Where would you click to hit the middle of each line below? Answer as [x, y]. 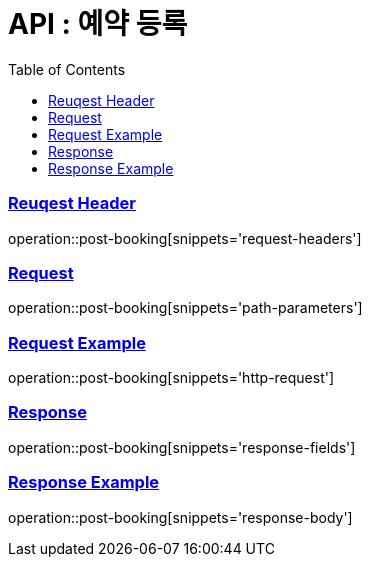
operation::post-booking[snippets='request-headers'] [185, 238]
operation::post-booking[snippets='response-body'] [180, 517]
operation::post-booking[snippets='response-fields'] [182, 447]
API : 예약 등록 [98, 24]
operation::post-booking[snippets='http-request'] [171, 377]
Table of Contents [67, 69]
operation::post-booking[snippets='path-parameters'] [185, 308]
